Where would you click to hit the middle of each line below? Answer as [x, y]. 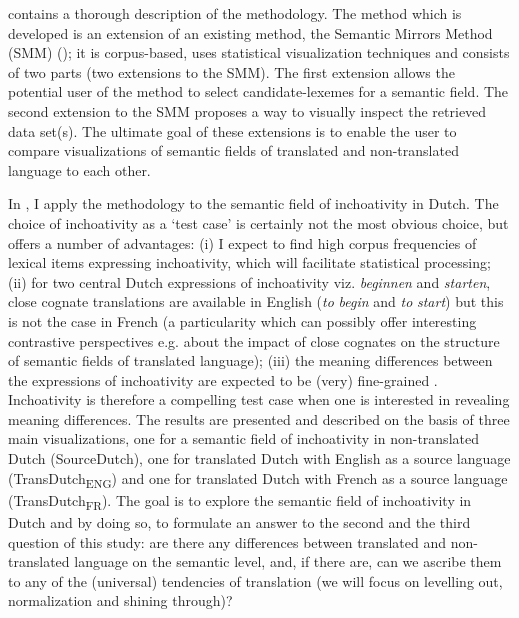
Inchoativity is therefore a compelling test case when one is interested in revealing [259, 399]
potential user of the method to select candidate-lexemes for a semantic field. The [258, 91]
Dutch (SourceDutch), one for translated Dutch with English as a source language [259, 458]
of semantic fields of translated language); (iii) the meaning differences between [250, 360]
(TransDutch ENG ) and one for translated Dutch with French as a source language [258, 479]
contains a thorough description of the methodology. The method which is [235, 13]
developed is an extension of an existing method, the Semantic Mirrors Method [250, 32]
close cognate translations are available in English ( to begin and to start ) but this [256, 301]
